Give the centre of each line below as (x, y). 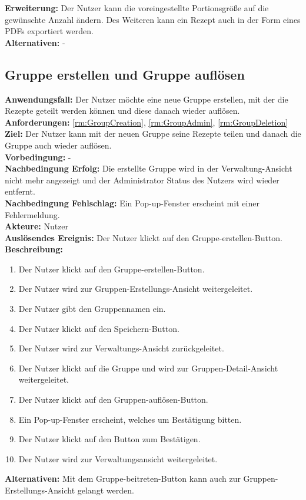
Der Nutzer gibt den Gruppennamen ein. (92, 309)
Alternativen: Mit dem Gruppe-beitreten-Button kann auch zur (123, 478)
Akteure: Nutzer (37, 226)
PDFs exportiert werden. (49, 31)
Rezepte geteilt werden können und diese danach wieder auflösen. (122, 111)
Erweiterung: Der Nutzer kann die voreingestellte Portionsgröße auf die (137, 8)
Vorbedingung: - (38, 157)
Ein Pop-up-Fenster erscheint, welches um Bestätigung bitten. (130, 419)
